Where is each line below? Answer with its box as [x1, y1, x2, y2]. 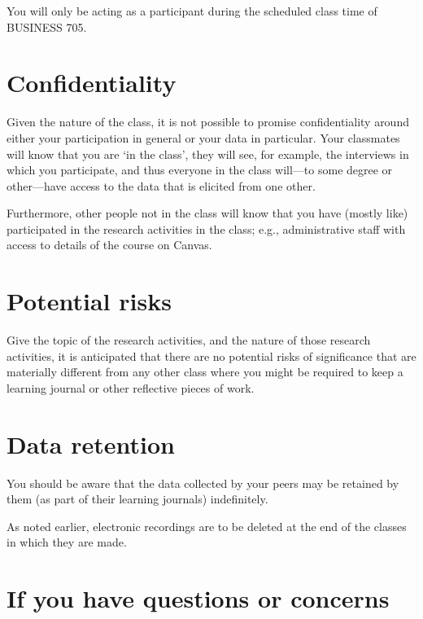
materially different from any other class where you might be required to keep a [7, 363, 403, 380]
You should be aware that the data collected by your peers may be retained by [7, 474, 399, 491]
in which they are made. [7, 533, 127, 551]
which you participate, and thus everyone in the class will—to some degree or [7, 161, 393, 178]
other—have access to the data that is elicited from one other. [7, 177, 316, 194]
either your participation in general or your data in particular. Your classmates [7, 129, 400, 146]
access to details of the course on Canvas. [7, 236, 212, 253]
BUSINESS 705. [7, 18, 87, 35]
